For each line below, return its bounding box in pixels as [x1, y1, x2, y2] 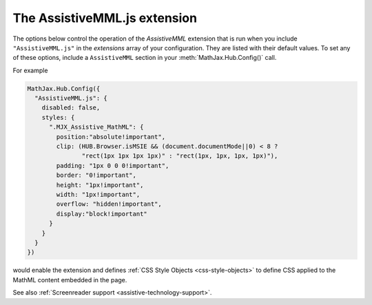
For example [12, 66, 48, 74]
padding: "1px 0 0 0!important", [56, 162, 169, 169]
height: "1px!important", [56, 181, 144, 189]
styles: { [41, 114, 75, 121]
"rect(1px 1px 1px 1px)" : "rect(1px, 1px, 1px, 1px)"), [81, 152, 278, 160]
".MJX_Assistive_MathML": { [49, 123, 144, 131]
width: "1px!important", [56, 191, 141, 198]
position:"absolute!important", [56, 133, 165, 140]
